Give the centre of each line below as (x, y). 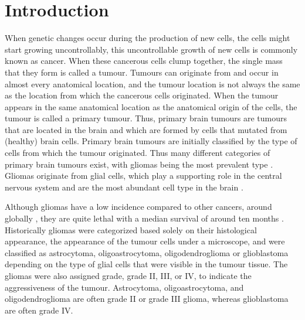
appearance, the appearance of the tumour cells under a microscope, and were (145, 241)
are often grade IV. (39, 310)
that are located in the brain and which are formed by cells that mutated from (146, 129)
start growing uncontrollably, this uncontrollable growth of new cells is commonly (151, 49)
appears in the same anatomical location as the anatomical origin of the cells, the (151, 106)
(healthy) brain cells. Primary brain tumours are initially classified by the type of (151, 141)
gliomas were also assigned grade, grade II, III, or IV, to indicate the (128, 275)
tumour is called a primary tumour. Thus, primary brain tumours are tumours (146, 118)
